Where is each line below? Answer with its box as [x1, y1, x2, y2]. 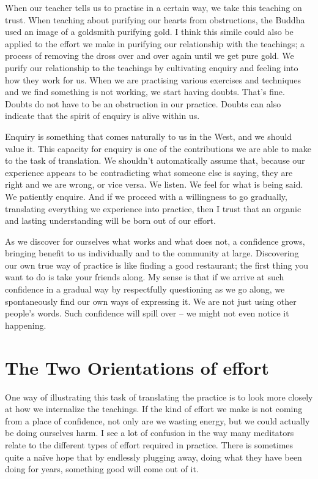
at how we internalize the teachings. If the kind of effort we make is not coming [5, 402, 303, 415]
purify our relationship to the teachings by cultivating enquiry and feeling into [5, 61, 298, 74]
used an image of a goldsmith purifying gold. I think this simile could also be [5, 25, 294, 38]
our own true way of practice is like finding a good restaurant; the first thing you [5, 258, 308, 271]
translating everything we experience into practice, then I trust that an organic [5, 202, 301, 215]
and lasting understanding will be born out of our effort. [5, 214, 216, 227]
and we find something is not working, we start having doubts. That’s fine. [5, 85, 285, 98]
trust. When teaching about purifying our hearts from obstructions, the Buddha [5, 13, 305, 26]
